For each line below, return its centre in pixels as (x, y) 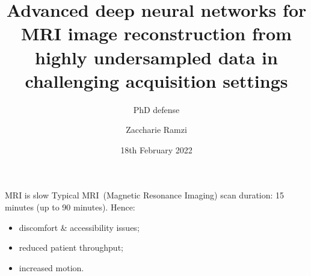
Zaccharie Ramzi (156, 130)
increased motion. (51, 267)
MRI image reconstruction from (156, 33)
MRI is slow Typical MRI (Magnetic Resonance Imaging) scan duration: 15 (145, 195)
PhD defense (156, 109)
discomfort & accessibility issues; (79, 227)
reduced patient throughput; (71, 247)
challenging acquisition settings (156, 80)
